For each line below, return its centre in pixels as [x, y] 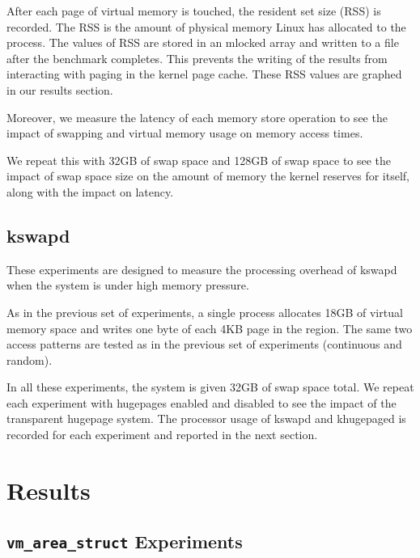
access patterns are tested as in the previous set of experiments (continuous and [204, 344]
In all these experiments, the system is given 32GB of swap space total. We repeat [210, 387]
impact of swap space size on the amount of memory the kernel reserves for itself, [208, 176]
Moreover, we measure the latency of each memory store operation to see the [197, 117]
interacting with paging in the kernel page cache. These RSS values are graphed [204, 74]
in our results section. [60, 89]
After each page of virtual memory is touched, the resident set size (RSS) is [194, 11]
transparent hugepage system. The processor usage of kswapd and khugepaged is [206, 418]
